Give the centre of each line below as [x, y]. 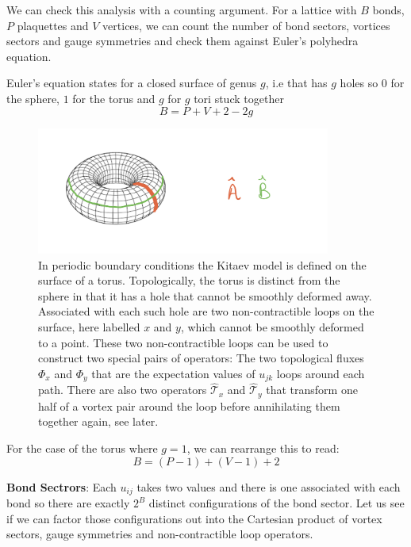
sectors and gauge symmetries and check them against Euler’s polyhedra [182, 41]
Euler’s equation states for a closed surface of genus [132, 83]
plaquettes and [53, 25]
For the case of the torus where [82, 448]
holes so [359, 83]
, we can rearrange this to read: [263, 448]
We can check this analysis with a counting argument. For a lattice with [182, 10]
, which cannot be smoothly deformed [272, 326]
